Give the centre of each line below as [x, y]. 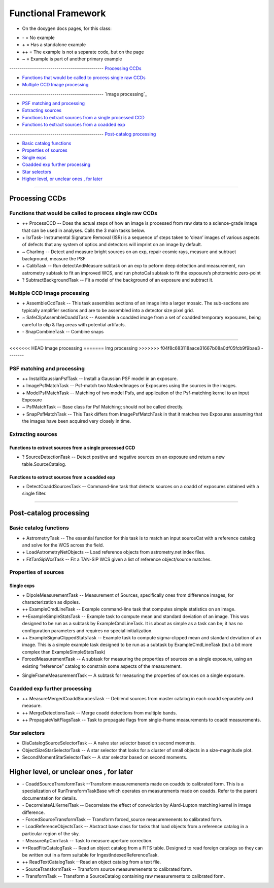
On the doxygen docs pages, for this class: [67, 28]
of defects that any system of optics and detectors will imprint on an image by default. [112, 245]
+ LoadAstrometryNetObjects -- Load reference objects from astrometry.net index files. [114, 552]
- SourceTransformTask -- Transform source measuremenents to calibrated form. [107, 869]
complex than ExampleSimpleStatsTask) [64, 652]
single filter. [34, 493]
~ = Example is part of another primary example [72, 59]
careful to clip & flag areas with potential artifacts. [74, 324]
